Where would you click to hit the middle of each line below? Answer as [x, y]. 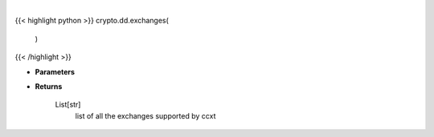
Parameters [55, 71]
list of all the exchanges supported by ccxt [145, 115]
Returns [49, 86]
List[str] [68, 105]
